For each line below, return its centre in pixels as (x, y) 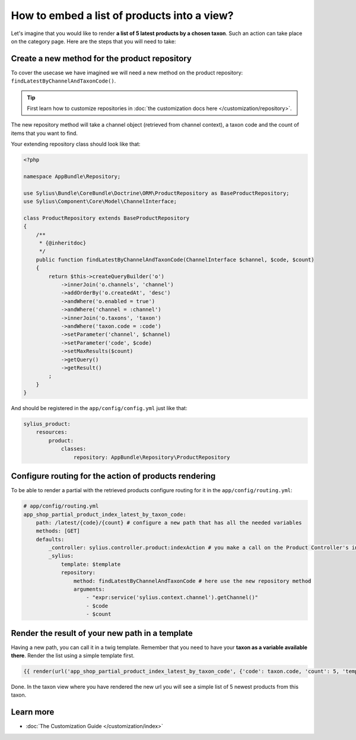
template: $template (91, 564)
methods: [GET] (58, 531)
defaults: (50, 539)
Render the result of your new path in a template (102, 633)
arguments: (89, 589)
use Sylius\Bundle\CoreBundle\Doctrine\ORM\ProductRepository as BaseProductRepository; (157, 193)
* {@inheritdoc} (63, 243)
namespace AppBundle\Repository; (72, 176)
